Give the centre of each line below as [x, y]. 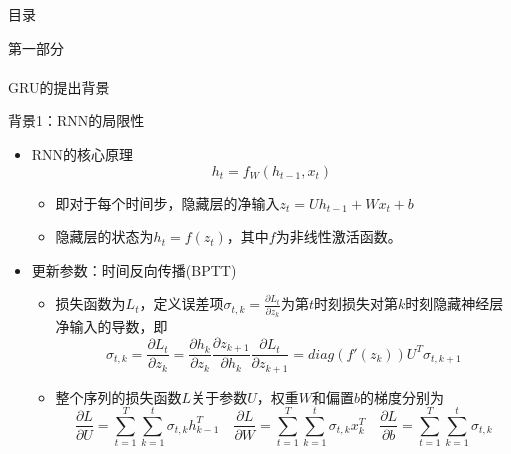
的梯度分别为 [401, 396]
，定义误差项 [181, 303]
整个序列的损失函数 [118, 396]
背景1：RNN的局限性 [76, 120]
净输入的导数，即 [111, 326]
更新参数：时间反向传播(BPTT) [134, 269]
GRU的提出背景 [59, 86]
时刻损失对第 [355, 303]
